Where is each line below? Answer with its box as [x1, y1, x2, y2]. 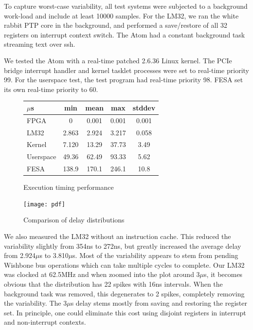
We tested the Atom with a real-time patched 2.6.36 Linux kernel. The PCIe [4, 55, 232, 65]
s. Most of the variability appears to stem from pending [72, 250, 238, 260]
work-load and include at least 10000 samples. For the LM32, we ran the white [4, 10, 239, 20]
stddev [132, 102, 156, 112]
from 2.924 [4, 250, 36, 260]
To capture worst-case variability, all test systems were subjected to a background [4, 1, 248, 11]
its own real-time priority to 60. [4, 84, 98, 94]
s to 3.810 [39, 250, 69, 260]
